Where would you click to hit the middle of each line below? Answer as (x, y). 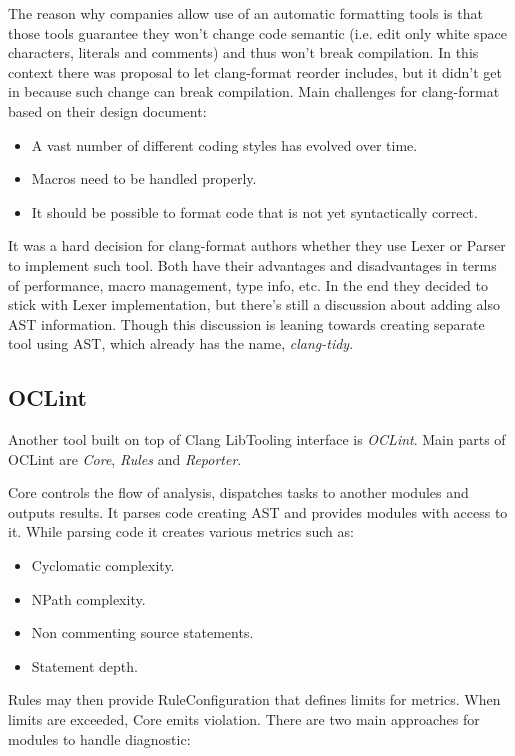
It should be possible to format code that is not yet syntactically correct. (254, 211)
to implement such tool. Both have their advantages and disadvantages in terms (252, 264)
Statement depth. (84, 665)
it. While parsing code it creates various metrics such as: (181, 531)
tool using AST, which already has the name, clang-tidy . (181, 343)
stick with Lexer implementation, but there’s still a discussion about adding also (254, 304)
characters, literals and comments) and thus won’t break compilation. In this (243, 52)
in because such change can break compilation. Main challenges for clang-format (254, 91)
